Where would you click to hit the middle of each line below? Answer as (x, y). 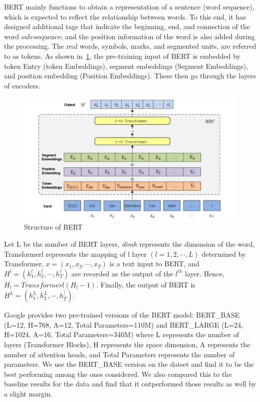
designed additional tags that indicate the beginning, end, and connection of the (127, 26)
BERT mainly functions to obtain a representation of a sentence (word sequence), (129, 7)
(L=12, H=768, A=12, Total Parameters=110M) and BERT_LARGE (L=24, (124, 324)
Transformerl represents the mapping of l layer (75, 254)
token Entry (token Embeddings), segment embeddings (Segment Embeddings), (126, 66)
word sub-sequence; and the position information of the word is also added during (129, 36)
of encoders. (22, 85)
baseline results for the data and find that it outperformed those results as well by (130, 384)
